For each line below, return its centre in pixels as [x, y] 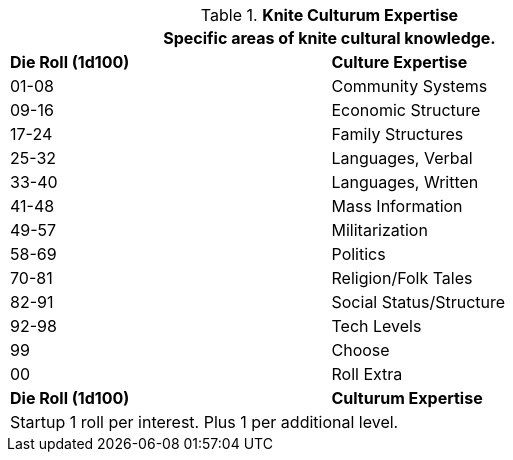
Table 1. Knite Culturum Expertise [329, 15]
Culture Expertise [399, 62]
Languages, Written [405, 182]
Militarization [379, 230]
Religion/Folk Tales [402, 278]
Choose [360, 350]
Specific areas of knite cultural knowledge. [329, 38]
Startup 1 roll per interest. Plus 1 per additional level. [204, 422]
